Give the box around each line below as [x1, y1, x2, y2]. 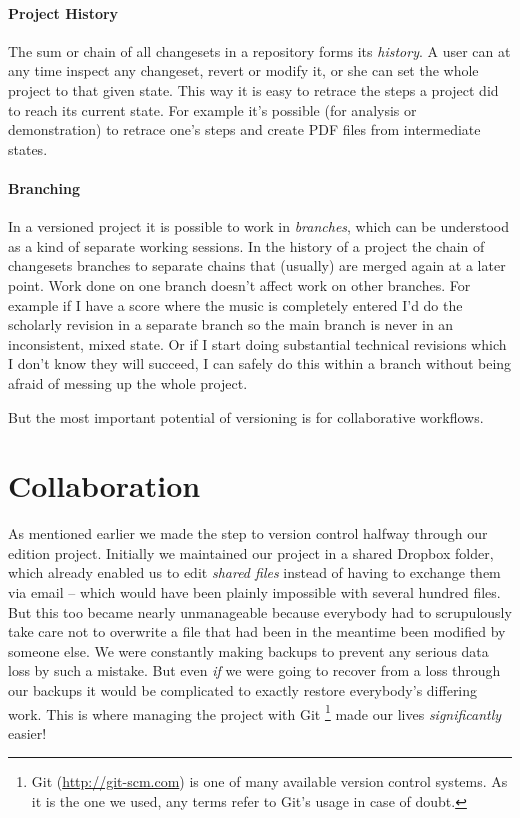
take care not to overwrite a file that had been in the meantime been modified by [8, 621, 506, 642]
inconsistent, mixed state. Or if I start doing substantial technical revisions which [8, 333, 507, 354]
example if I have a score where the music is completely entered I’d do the [8, 294, 463, 315]
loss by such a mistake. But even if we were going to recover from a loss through [8, 660, 501, 681]
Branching [8, 177, 80, 198]
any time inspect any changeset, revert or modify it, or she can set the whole [8, 60, 479, 81]
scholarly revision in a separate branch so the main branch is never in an [8, 314, 454, 335]
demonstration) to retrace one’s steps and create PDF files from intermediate [8, 119, 481, 140]
